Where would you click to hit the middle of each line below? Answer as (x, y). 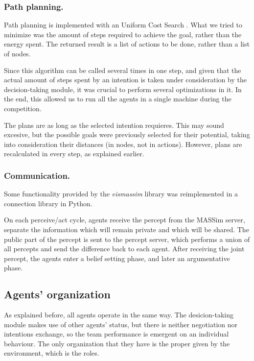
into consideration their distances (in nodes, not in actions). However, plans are (123, 144)
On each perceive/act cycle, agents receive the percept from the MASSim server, (125, 220)
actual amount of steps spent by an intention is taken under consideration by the (125, 80)
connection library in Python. (48, 203)
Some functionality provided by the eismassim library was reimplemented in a (121, 194)
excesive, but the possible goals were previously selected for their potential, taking (127, 134)
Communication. (37, 175)
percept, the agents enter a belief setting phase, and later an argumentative (117, 258)
